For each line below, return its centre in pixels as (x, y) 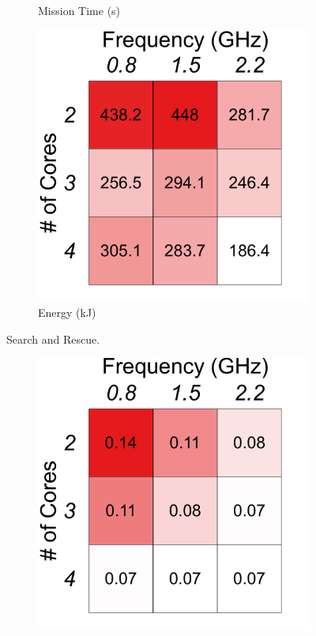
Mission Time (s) (79, 10)
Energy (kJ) (67, 312)
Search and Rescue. (53, 339)
